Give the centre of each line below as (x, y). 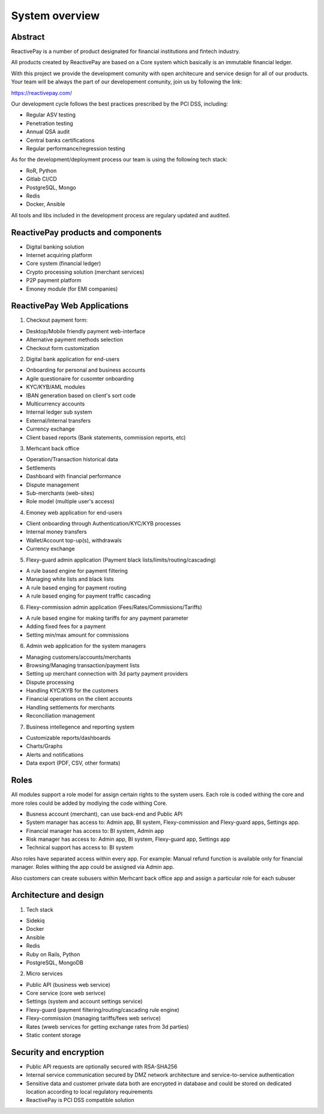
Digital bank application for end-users (73, 359)
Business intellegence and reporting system (80, 727)
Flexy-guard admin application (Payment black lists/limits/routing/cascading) (121, 560)
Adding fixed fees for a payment (66, 626)
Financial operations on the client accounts (79, 699)
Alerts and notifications (55, 754)
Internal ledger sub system (59, 412)
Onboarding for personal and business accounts (86, 370)
